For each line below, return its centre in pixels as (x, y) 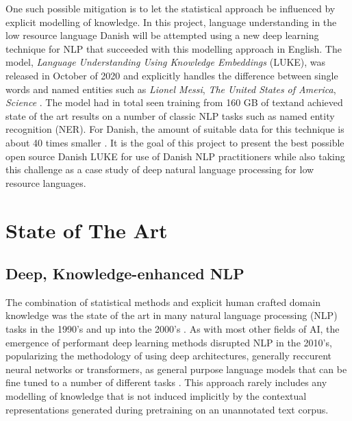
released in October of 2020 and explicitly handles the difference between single (172, 75)
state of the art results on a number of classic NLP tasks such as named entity (170, 115)
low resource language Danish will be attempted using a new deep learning (162, 35)
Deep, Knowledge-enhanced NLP (125, 273)
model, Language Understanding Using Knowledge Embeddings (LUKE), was (166, 62)
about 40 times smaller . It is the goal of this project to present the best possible (175, 142)
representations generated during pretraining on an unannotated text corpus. (167, 409)
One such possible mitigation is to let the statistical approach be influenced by (171, 8)
